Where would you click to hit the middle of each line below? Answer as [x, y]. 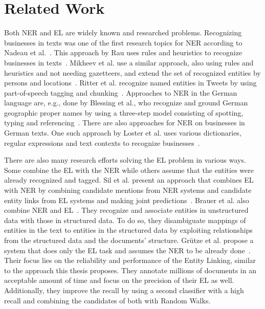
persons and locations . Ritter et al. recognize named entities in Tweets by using [130, 83]
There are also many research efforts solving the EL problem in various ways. [125, 160]
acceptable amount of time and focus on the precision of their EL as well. [119, 280]
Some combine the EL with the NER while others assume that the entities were [129, 170]
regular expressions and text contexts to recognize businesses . [102, 142]
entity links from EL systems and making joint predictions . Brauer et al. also [127, 200]
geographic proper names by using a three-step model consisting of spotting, [124, 112]
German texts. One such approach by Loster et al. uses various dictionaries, [123, 133]
